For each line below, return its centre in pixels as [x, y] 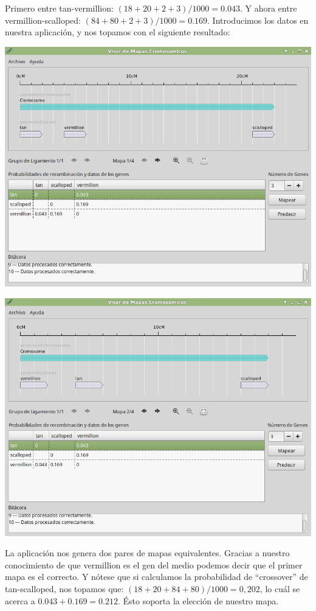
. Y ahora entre [268, 8]
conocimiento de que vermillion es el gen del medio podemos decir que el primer [154, 564]
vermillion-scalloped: [43, 20]
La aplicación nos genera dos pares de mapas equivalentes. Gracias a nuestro [147, 553]
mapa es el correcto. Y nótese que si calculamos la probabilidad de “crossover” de [156, 577]
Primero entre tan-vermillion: [59, 8]
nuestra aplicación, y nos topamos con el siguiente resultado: [118, 32]
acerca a [20, 600]
